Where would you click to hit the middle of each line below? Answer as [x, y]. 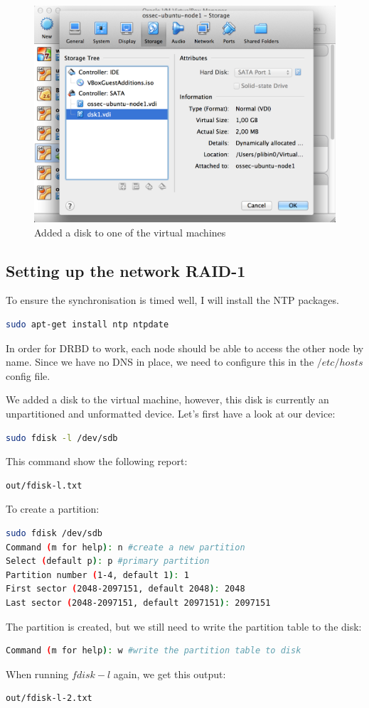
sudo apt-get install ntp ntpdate [87, 325]
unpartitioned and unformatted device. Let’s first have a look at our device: [171, 413]
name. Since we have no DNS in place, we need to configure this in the [160, 362]
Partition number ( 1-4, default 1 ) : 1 [97, 575]
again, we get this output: [170, 674]
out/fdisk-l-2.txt [49, 698]
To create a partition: [53, 509]
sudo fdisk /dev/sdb [54, 533]
